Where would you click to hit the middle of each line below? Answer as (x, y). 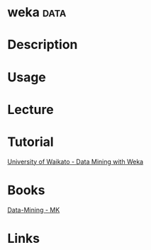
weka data (37, 12)
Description (43, 45)
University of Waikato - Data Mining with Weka (75, 161)
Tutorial (31, 142)
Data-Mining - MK (34, 210)
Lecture (31, 109)
